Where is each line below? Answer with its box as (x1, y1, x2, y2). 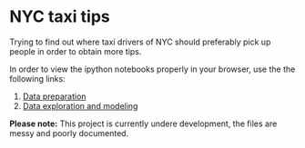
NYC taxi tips (9, 6, 111, 27)
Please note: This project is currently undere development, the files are (9, 118, 278, 129)
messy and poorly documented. (9, 127, 129, 138)
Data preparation (22, 91, 86, 102)
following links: (9, 73, 66, 84)
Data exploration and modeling (22, 100, 138, 111)
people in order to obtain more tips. (9, 45, 142, 56)
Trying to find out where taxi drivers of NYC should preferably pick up (9, 36, 271, 47)
